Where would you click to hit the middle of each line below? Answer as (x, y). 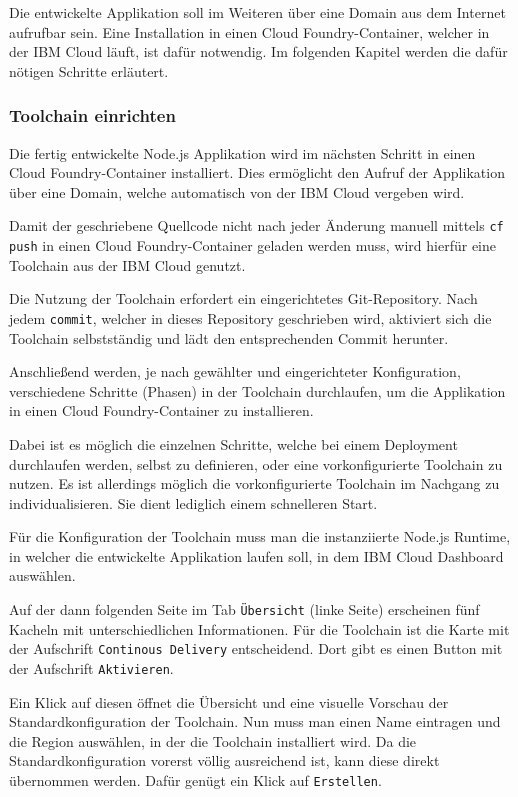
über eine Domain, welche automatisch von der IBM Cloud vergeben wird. (237, 191)
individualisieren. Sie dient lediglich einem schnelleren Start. (193, 502)
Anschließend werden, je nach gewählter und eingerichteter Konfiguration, (235, 371)
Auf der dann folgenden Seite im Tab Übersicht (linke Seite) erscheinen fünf (244, 609)
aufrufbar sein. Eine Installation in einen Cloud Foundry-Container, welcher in (249, 31)
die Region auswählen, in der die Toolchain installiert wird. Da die (213, 740)
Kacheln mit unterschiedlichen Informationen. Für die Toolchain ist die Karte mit (259, 628)
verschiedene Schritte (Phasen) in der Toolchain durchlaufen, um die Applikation (257, 390)
